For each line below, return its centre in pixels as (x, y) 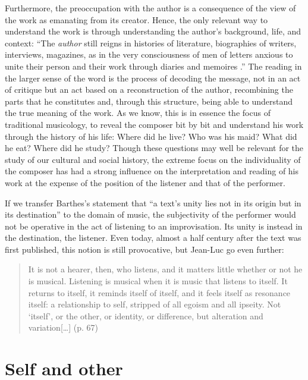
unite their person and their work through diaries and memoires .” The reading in (153, 66)
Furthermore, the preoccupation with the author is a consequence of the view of (150, 8)
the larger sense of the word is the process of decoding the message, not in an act (153, 78)
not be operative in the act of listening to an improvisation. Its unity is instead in (154, 226)
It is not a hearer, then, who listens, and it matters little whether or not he (165, 269)
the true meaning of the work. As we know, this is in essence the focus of (138, 113)
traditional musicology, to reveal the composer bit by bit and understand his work (154, 124)
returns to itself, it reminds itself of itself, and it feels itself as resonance (159, 292)
